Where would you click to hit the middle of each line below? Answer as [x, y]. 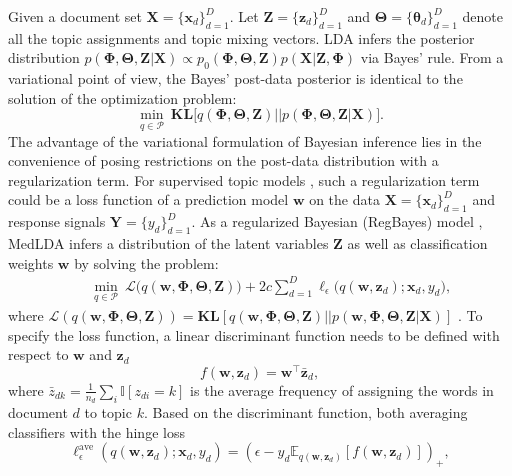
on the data [344, 199]
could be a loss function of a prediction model [148, 199]
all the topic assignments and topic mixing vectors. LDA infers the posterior [241, 37]
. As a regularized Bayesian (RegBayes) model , [337, 221]
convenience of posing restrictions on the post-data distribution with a [223, 160]
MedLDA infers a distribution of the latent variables [168, 242]
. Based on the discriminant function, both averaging [305, 412]
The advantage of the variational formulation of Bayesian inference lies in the [245, 140]
